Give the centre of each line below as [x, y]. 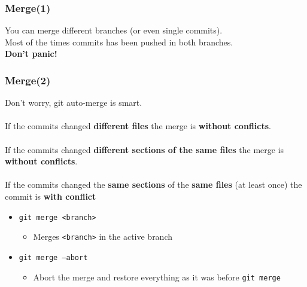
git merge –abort [53, 257]
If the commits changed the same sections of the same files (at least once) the [153, 184]
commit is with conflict [51, 196]
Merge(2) [28, 80]
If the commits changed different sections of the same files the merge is [145, 149]
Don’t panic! [31, 54]
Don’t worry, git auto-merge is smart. [74, 103]
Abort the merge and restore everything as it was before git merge [157, 277]
